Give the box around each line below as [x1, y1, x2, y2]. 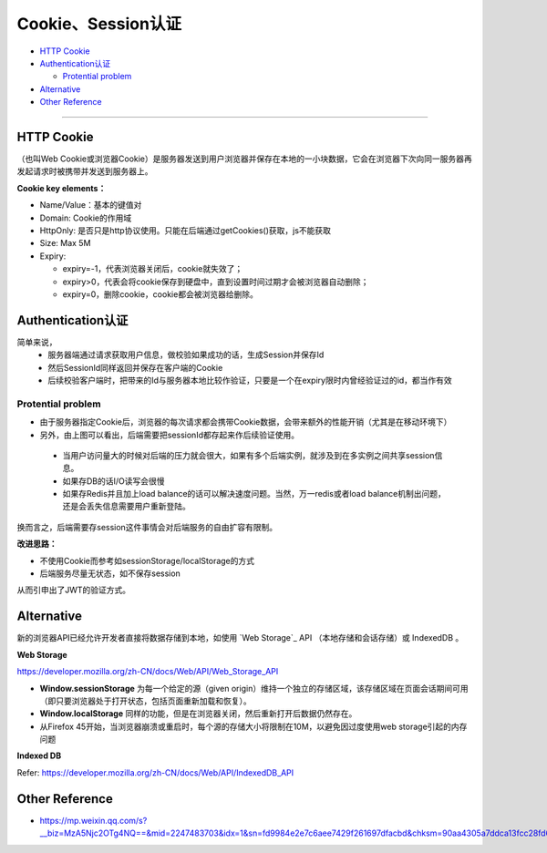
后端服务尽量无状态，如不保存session [39, 568, 181, 579]
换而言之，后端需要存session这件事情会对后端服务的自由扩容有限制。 [16, 521, 278, 532]
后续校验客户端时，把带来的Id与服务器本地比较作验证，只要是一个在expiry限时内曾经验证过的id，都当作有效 [47, 375, 453, 385]
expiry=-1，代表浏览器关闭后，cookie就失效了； [62, 263, 243, 274]
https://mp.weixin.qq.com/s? [39, 815, 148, 826]
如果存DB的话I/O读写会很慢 [62, 475, 165, 487]
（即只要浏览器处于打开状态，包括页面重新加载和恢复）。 [39, 695, 252, 706]
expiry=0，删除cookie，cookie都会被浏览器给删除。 [62, 288, 259, 300]
